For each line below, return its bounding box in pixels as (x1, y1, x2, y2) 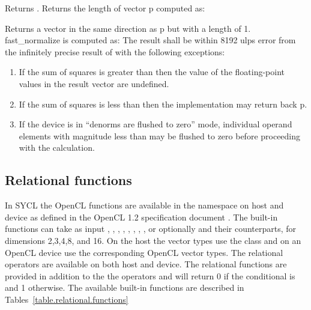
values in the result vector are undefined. (19, 77, 169, 90)
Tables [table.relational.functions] (5, 293, 128, 305)
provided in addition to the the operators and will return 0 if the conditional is (5, 269, 295, 282)
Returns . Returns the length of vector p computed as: (5, 2, 205, 14)
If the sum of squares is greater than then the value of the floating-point (19, 65, 285, 78)
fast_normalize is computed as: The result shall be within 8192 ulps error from (5, 34, 296, 46)
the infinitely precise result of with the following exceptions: (5, 45, 225, 58)
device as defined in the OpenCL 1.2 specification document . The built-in (5, 210, 278, 223)
